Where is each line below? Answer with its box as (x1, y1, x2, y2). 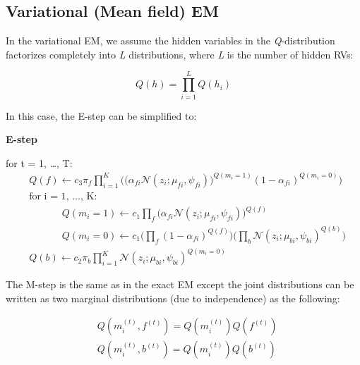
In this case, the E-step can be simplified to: (6, 108, 197, 123)
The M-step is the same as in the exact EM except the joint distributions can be (6, 277, 354, 292)
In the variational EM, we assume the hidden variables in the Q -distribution (6, 33, 335, 48)
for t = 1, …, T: (6, 155, 73, 170)
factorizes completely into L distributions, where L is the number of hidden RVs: (6, 47, 354, 61)
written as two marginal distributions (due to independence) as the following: (6, 290, 340, 305)
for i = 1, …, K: (29, 191, 97, 202)
